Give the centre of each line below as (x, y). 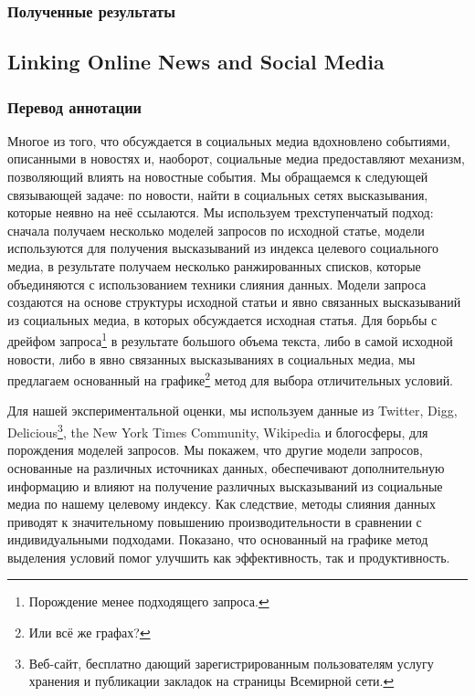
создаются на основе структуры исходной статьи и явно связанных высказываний (234, 302)
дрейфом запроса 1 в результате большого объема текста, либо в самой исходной (230, 340)
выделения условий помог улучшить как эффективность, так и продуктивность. (229, 557)
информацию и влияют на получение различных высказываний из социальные (225, 485)
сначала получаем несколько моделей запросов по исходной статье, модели (216, 230)
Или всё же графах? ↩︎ (90, 633)
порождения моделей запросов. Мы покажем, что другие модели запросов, (215, 450)
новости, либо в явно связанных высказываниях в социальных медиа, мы (211, 359)
